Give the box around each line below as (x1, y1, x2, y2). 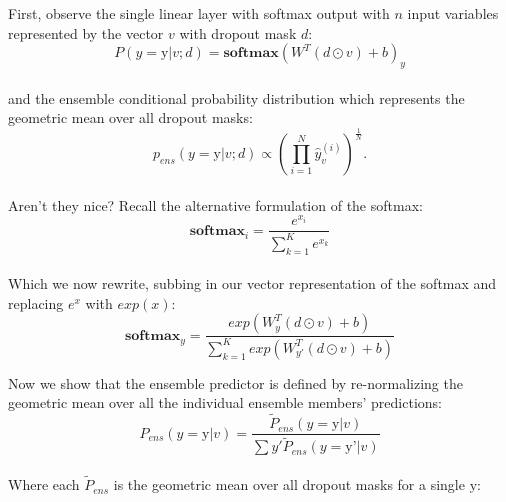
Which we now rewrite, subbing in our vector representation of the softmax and (8, 273, 497, 294)
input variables (407, 3, 499, 23)
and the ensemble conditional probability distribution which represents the (8, 87, 465, 108)
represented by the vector (8, 22, 164, 43)
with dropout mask (179, 22, 297, 43)
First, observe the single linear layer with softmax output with (8, 3, 390, 23)
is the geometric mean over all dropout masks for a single (113, 474, 465, 495)
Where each (8, 474, 80, 495)
